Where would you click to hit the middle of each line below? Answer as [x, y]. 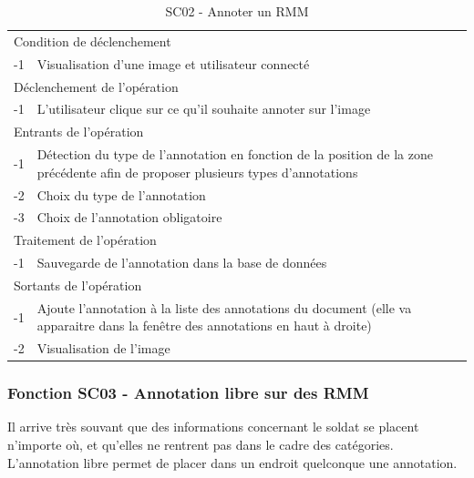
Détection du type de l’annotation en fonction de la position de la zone [235, 154]
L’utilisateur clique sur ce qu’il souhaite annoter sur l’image [204, 109]
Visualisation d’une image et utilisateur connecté [173, 63]
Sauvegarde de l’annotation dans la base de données [182, 263]
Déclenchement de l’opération [96, 86]
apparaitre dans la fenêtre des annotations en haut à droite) [204, 325]
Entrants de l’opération [79, 132]
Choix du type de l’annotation [121, 194]
